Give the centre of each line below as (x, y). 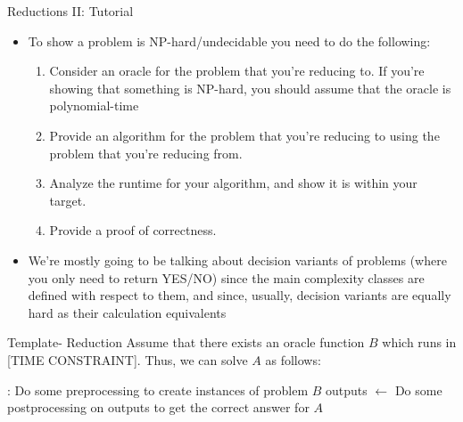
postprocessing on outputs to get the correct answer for (158, 407)
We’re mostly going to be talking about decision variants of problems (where (237, 260)
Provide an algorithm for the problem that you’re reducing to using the (244, 135)
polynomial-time (94, 105)
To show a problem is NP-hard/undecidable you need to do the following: (229, 41)
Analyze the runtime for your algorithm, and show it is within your (233, 183)
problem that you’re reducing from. (146, 153)
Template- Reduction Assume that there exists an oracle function (186, 342)
